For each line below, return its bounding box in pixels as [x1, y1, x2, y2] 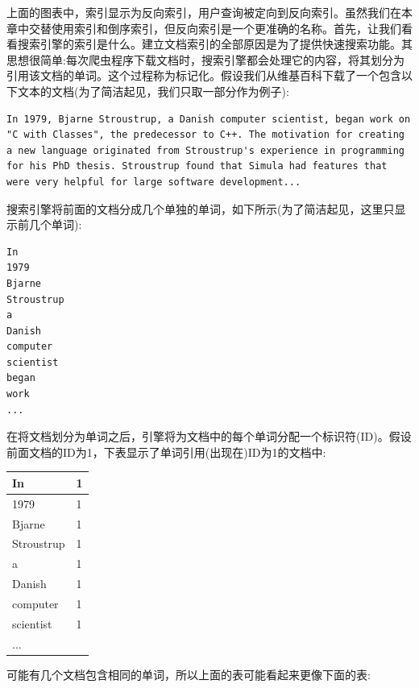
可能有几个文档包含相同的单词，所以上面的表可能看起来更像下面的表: [6, 665, 371, 682]
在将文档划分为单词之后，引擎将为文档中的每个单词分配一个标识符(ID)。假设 [6, 428, 412, 445]
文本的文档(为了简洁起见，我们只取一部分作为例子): [17, 82, 289, 99]
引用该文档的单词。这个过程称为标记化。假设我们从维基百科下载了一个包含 [6, 67, 401, 84]
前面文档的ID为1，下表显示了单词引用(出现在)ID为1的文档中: [6, 443, 326, 460]
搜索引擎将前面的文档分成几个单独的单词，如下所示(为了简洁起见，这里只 [6, 200, 395, 217]
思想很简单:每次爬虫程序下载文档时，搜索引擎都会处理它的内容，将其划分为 [6, 51, 404, 68]
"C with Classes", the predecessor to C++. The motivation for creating [6, 129, 404, 141]
